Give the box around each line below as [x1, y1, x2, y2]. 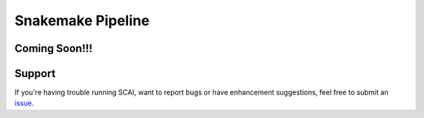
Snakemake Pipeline [14, 12, 150, 29]
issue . [14, 98, 35, 108]
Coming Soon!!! [14, 42, 93, 55]
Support [14, 67, 56, 80]
